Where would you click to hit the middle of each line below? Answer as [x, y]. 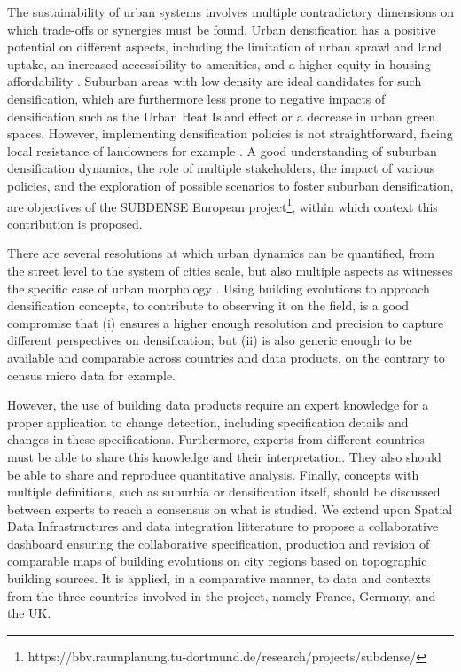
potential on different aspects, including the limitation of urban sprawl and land [225, 47]
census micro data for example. [91, 375]
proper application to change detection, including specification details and [208, 422]
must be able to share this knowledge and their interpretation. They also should [224, 456]
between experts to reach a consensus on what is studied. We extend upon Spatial [230, 508]
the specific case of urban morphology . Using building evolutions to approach [219, 288]
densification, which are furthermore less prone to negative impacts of [196, 98]
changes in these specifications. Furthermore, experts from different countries [216, 439]
